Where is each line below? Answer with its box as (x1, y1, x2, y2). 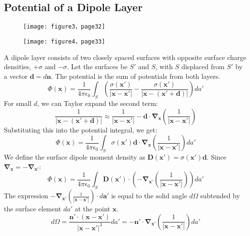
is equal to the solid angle (111, 191, 187, 201)
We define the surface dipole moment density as (4, 152, 146, 162)
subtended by (200, 191, 240, 201)
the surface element (4, 204, 61, 214)
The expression (4, 191, 48, 201)
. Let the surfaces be (67, 61, 128, 72)
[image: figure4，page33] (23, 38, 105, 45)
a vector (4, 71, 28, 81)
